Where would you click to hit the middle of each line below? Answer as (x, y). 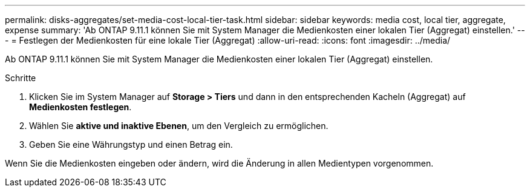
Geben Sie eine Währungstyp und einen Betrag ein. (131, 144)
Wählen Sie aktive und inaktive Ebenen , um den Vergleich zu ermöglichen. (179, 126)
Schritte (21, 78)
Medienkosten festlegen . (80, 107)
